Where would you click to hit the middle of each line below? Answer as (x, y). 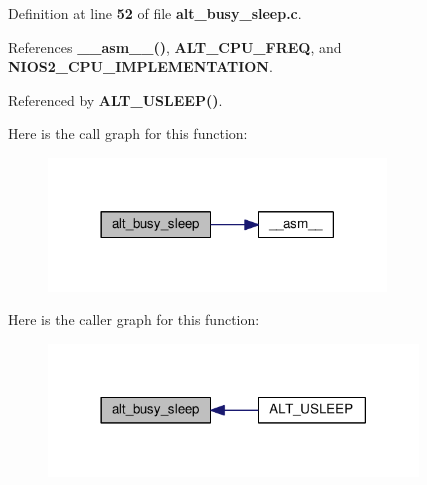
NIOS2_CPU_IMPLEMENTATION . (140, 66)
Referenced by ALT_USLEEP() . (115, 99)
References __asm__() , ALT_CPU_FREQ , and (175, 46)
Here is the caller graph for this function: (134, 319)
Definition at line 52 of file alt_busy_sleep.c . (155, 13)
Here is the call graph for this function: (128, 133)
